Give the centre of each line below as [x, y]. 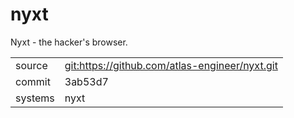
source [31, 65]
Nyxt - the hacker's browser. [69, 42]
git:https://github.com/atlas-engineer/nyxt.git [171, 65]
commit [33, 81]
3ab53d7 [86, 81]
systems [35, 98]
